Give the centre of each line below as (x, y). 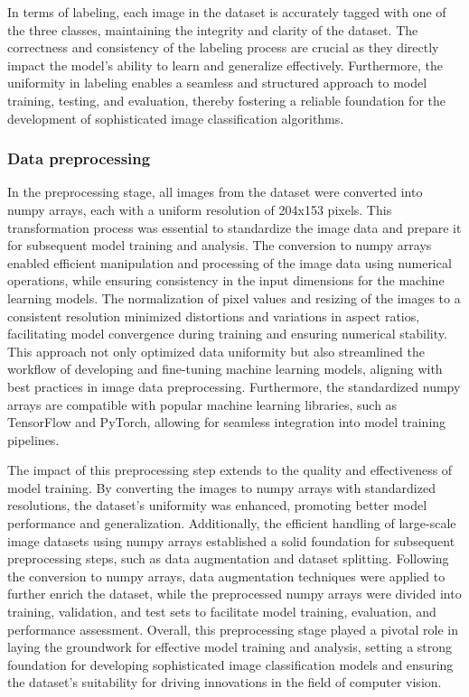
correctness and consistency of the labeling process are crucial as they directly (223, 47)
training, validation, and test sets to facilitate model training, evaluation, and (222, 612)
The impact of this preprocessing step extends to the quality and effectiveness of (230, 470)
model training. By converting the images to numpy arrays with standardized (221, 487)
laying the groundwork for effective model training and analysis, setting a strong (230, 647)
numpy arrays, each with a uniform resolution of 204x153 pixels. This (200, 209)
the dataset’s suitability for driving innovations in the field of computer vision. (225, 682)
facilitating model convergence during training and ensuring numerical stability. (227, 334)
